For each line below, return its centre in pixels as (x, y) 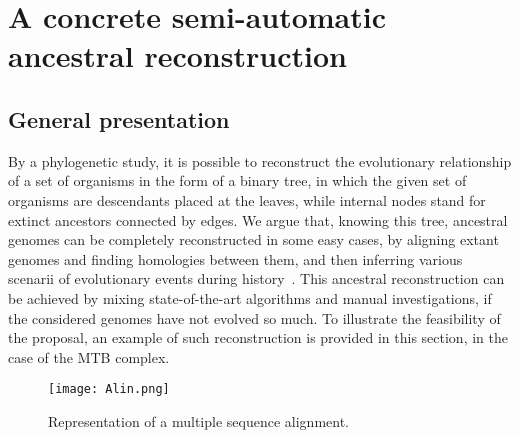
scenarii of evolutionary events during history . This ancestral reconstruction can (256, 278)
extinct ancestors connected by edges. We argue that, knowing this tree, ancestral (258, 219)
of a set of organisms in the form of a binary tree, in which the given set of (237, 180)
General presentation (119, 118)
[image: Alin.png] (109, 389)
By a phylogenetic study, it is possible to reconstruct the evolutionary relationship (260, 160)
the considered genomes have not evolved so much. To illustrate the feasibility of (254, 317)
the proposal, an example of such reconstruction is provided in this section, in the (258, 337)
